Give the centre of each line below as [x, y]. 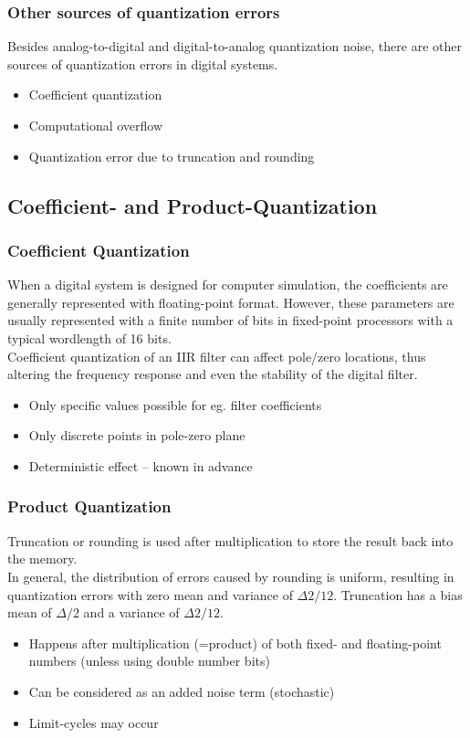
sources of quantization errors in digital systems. [143, 63]
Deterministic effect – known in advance [141, 465]
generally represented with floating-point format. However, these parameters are [231, 302]
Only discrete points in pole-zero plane [137, 435]
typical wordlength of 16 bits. [89, 337]
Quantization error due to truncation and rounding [172, 156]
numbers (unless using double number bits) [149, 661]
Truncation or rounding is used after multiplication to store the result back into [230, 540]
